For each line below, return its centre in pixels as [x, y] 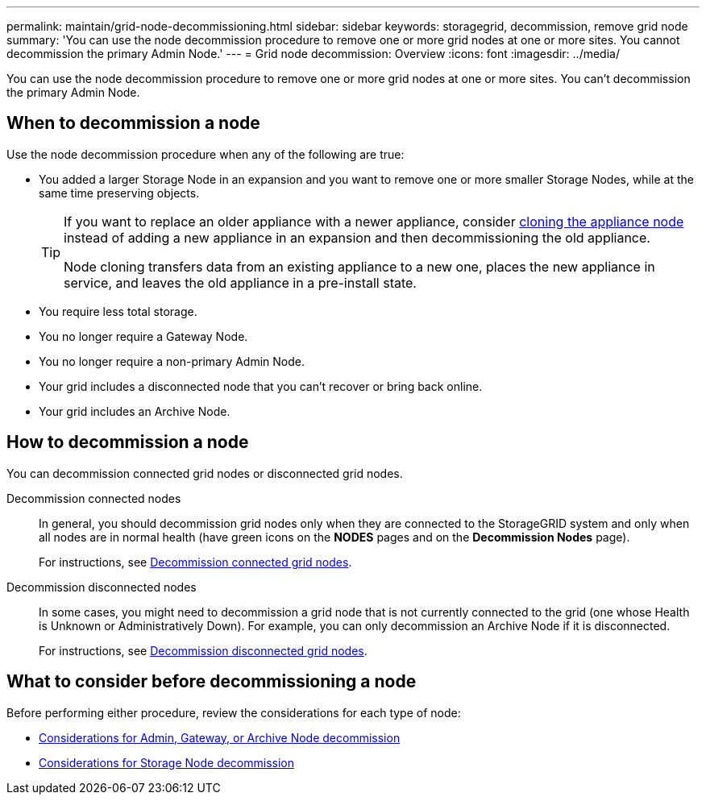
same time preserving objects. [119, 193]
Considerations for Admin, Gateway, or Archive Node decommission [220, 737]
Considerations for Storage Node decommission [167, 762]
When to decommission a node [133, 123]
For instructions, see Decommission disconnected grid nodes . [203, 650]
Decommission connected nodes [94, 498]
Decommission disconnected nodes [102, 587]
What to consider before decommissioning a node [212, 682]
